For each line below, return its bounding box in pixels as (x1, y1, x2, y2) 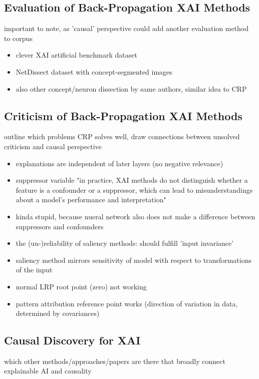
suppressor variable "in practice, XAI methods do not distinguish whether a (16, 175, 248, 185)
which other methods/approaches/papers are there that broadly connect (4, 355, 225, 366)
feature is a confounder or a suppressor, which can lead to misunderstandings (16, 184, 253, 195)
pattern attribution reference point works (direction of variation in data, (16, 298, 238, 308)
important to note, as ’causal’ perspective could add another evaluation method (4, 23, 249, 34)
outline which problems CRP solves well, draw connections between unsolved (4, 131, 240, 142)
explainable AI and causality (4, 365, 92, 376)
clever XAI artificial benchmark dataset (16, 50, 137, 60)
